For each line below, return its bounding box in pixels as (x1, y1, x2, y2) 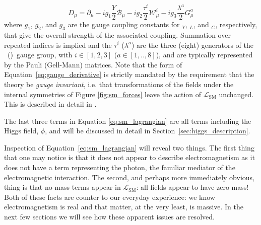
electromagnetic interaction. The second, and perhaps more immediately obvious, (4, 172, 254, 182)
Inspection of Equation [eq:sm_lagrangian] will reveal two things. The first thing (4, 142, 254, 153)
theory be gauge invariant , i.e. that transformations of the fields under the (4, 79, 234, 89)
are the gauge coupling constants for (68, 19, 180, 30)
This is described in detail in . (4, 99, 97, 109)
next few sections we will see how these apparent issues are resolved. (4, 211, 215, 222)
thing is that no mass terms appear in (4, 182, 121, 192)
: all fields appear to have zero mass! (136, 182, 249, 192)
